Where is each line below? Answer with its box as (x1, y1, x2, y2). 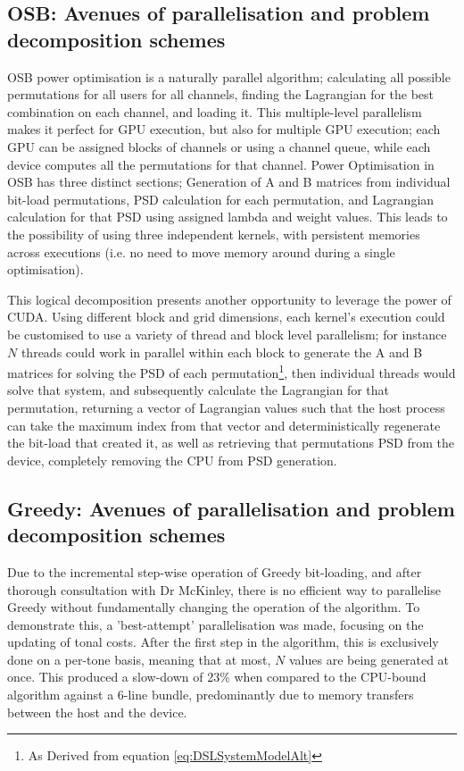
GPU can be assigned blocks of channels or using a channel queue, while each (7, 137, 431, 155)
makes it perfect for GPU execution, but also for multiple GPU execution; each (7, 120, 441, 138)
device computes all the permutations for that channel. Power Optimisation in (7, 155, 435, 173)
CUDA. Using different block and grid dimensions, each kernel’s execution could (7, 307, 445, 326)
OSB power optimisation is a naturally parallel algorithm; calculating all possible (7, 67, 451, 86)
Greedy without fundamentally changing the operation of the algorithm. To (7, 598, 420, 616)
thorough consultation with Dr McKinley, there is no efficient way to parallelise (7, 580, 441, 599)
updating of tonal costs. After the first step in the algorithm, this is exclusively (7, 633, 439, 651)
